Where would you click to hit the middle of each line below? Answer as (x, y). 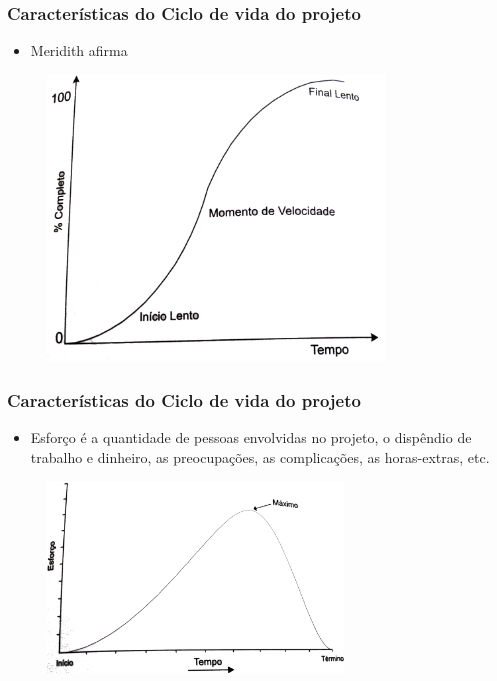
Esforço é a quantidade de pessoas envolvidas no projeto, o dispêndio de (251, 437)
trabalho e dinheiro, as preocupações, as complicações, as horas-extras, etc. (260, 456)
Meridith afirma (79, 50)
